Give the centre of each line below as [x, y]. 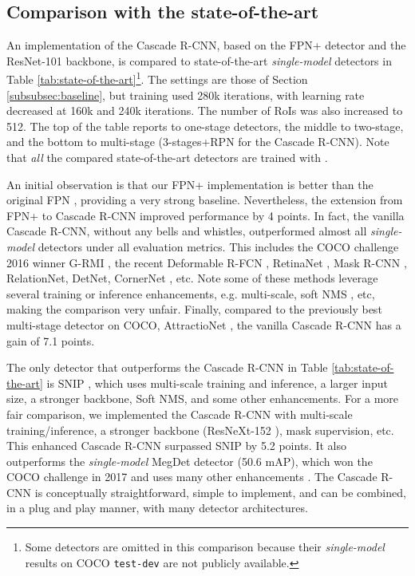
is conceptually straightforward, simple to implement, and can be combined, [220, 492]
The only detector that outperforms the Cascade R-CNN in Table [167, 367]
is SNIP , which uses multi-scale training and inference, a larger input [217, 383]
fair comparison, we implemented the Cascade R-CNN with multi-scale [180, 414]
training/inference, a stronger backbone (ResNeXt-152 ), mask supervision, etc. [200, 430]
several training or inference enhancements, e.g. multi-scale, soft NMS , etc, [191, 293]
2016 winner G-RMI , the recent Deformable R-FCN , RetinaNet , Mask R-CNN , [207, 262]
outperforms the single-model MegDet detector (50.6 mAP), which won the [190, 461]
